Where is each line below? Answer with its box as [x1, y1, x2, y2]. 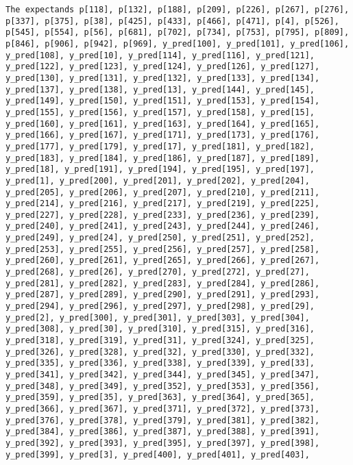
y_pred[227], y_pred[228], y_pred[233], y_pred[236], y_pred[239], [5, 210, 320, 220]
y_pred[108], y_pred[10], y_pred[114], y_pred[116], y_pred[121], [5, 50, 315, 60]
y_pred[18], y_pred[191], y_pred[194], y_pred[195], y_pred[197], [5, 164, 315, 175]
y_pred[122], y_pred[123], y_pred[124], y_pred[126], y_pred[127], [5, 62, 320, 72]
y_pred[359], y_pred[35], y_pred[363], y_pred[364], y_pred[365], [5, 392, 315, 403]
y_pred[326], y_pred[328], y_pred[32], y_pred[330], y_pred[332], [5, 347, 315, 357]
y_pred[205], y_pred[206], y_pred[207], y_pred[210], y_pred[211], [5, 187, 320, 197]
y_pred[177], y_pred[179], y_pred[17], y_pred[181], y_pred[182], [5, 141, 315, 151]
